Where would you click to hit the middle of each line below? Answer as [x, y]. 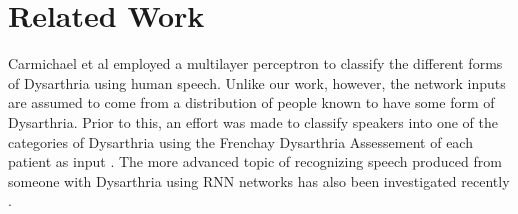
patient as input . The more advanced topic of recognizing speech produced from [255, 161]
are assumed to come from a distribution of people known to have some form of [251, 102]
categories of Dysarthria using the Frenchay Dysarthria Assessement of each [240, 141]
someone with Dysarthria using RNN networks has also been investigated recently [259, 180]
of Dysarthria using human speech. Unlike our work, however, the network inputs [257, 82]
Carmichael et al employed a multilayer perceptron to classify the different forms [255, 63]
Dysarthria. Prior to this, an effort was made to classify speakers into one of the [253, 121]
